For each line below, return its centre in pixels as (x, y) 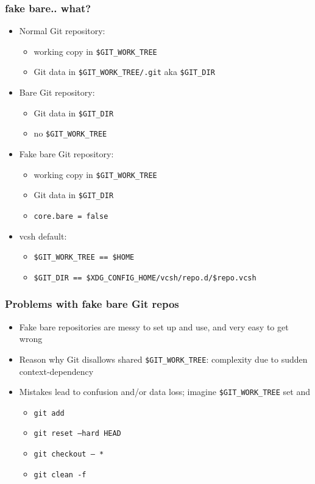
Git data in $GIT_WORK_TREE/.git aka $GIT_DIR (124, 72)
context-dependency (56, 371)
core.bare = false (71, 216)
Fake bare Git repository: (66, 154)
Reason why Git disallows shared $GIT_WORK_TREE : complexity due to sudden (163, 359)
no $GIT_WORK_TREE (70, 133)
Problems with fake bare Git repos (92, 304)
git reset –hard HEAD (77, 434)
